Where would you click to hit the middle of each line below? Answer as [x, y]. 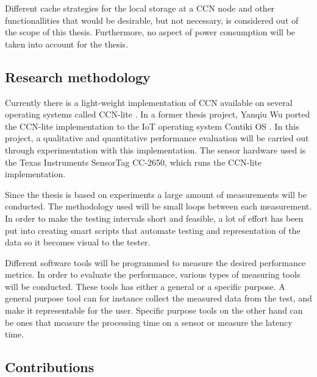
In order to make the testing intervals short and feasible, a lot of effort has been [154, 218]
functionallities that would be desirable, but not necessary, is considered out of [152, 20]
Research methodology [78, 76]
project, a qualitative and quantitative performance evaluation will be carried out [157, 138]
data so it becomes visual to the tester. [78, 242]
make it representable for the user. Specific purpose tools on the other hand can [154, 310]
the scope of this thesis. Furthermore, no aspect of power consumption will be [150, 32]
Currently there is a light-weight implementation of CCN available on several [149, 102]
